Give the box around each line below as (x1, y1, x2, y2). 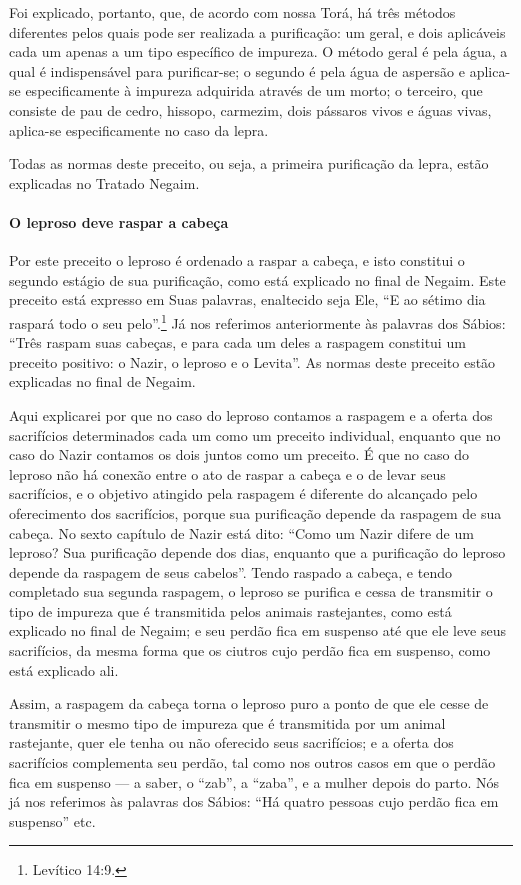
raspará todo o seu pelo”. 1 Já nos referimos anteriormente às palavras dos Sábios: (9, 309, 506, 333)
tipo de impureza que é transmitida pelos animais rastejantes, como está (9, 600, 452, 621)
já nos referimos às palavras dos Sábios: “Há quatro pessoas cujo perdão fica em (9, 791, 499, 812)
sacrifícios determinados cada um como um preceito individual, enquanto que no (9, 424, 501, 445)
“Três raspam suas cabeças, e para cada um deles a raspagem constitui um (9, 332, 466, 353)
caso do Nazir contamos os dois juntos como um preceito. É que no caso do (9, 444, 469, 465)
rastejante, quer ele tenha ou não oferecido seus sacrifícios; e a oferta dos (9, 732, 454, 753)
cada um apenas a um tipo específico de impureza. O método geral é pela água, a (9, 41, 508, 62)
